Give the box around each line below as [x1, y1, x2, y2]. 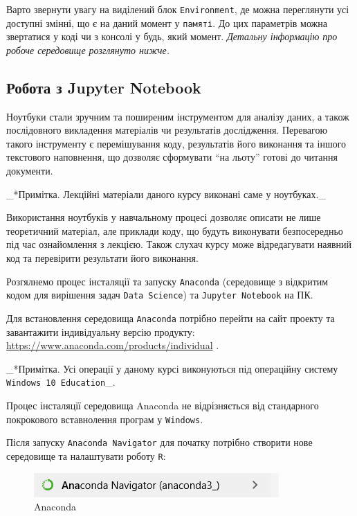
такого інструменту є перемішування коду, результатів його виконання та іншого [6, 136, 347, 150]
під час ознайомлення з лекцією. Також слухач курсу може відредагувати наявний [6, 237, 352, 251]
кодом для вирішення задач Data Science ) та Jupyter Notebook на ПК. [6, 287, 313, 302]
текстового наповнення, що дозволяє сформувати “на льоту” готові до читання [6, 150, 338, 164]
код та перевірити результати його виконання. [6, 251, 199, 265]
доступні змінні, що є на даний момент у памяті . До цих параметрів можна [6, 15, 327, 30]
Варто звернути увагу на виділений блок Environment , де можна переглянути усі [6, 2, 349, 16]
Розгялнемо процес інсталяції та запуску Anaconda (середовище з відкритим [6, 274, 329, 288]
